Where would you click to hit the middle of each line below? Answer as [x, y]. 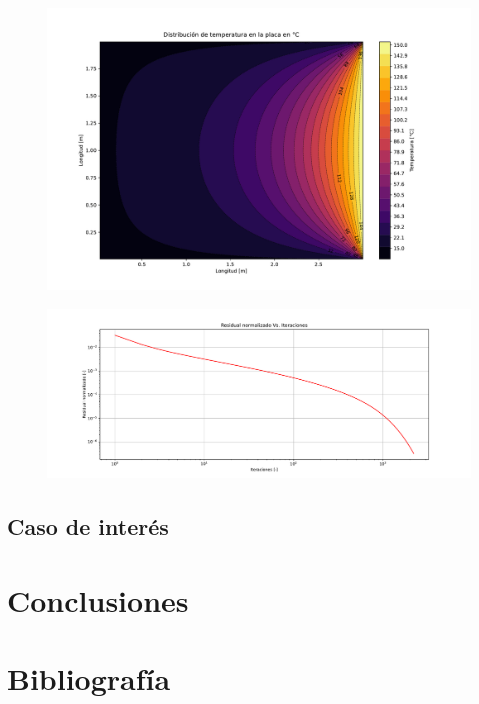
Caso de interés [88, 526]
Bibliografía [89, 678]
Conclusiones [98, 599]
